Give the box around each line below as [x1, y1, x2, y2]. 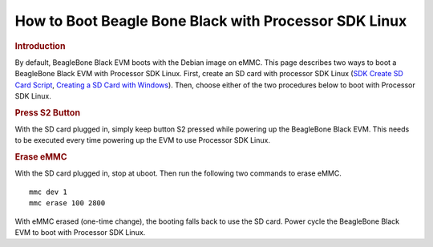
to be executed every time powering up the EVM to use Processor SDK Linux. [14, 136, 270, 145]
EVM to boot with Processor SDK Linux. [14, 228, 146, 237]
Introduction [14, 40, 66, 51]
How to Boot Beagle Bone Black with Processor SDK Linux [14, 12, 407, 30]
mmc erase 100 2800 [29, 199, 106, 208]
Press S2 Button [14, 107, 80, 118]
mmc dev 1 [29, 187, 67, 196]
